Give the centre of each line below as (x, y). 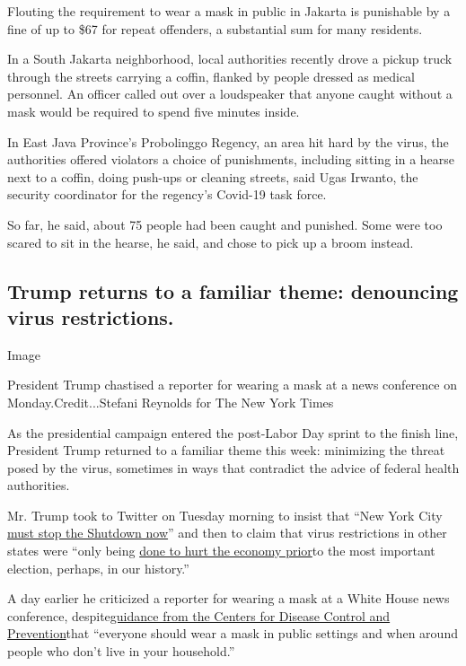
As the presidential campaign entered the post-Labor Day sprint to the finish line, (233, 432)
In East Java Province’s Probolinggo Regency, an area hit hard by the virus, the (228, 141)
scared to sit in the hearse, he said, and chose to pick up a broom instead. (211, 242)
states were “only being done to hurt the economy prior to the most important (221, 551)
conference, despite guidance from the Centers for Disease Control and (199, 615)
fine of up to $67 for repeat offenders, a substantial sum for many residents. (215, 28)
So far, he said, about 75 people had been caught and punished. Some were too (225, 224)
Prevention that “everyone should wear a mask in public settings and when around (233, 633)
